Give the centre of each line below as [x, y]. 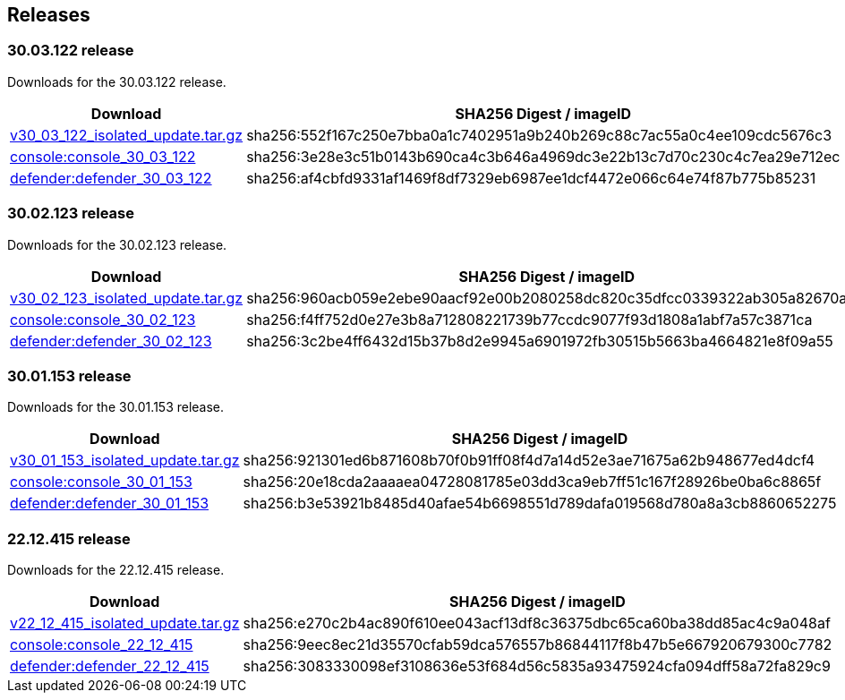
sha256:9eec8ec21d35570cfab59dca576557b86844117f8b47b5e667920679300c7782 [538, 645]
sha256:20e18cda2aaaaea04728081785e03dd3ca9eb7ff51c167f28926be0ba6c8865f [532, 482]
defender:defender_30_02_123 [111, 341]
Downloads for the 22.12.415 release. [116, 570]
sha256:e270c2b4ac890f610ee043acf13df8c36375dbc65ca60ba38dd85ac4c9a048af [537, 623]
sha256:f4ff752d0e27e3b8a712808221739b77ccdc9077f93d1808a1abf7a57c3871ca [529, 319]
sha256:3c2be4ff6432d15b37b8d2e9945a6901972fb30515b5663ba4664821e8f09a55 [540, 341]
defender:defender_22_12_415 [110, 666]
